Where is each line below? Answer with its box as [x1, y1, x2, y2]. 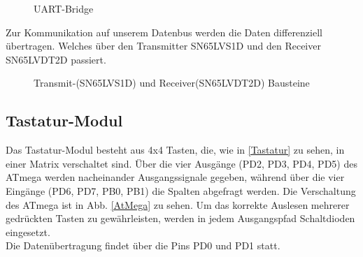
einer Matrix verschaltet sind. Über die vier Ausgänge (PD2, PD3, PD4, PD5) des [6, 156, 357, 170]
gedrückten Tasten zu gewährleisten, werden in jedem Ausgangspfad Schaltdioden [6, 211, 355, 226]
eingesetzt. [6, 224, 50, 239]
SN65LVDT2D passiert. [6, 52, 106, 66]
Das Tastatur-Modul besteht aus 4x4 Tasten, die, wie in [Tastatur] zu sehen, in [6, 142, 345, 157]
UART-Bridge [34, 1, 94, 15]
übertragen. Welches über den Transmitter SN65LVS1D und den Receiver [6, 38, 321, 53]
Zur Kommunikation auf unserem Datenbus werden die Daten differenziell [6, 24, 322, 39]
